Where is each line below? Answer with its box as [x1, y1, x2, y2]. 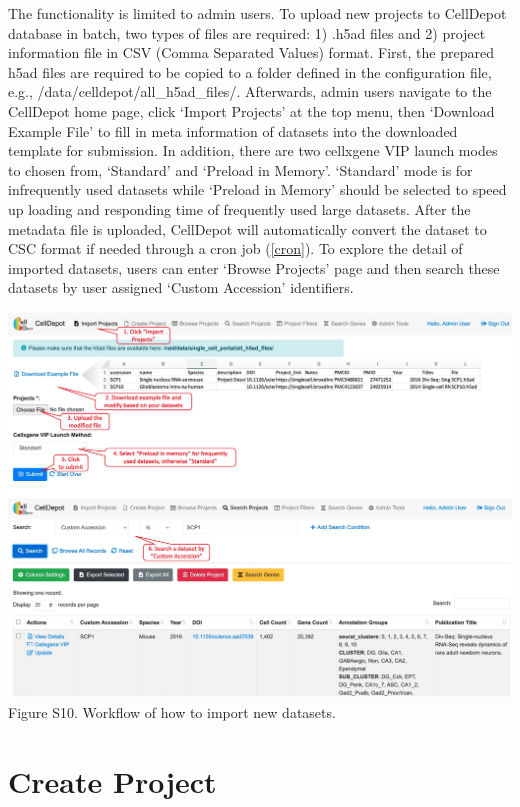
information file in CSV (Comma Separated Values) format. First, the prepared [8, 42, 494, 63]
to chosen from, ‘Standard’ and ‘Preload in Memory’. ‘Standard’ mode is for [8, 159, 473, 180]
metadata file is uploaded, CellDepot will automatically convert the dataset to [8, 218, 487, 239]
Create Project [8, 760, 217, 801]
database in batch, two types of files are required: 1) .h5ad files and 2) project [8, 22, 486, 43]
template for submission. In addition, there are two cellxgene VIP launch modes [8, 140, 498, 161]
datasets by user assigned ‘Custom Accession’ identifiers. [8, 277, 354, 298]
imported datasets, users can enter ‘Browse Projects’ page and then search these [8, 257, 500, 278]
